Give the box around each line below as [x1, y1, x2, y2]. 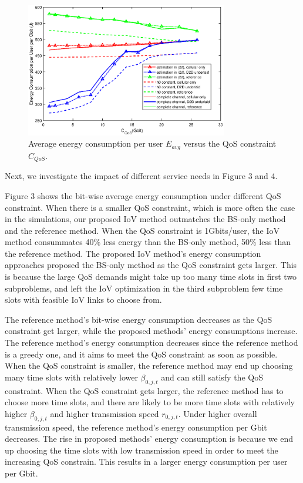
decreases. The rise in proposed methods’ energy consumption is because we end [5, 432, 294, 445]
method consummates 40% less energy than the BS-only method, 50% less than [5, 236, 291, 248]
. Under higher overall [178, 407, 257, 419]
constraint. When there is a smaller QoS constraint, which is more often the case [5, 201, 295, 213]
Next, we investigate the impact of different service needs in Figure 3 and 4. [5, 170, 278, 182]
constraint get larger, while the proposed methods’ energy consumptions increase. [5, 325, 298, 337]
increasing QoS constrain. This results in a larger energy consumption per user [5, 455, 288, 468]
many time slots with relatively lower [5, 370, 138, 383]
